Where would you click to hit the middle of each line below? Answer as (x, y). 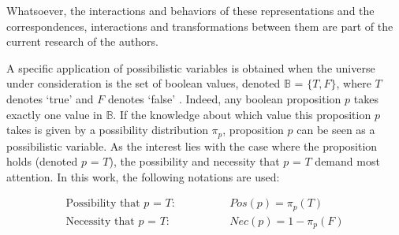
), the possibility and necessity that (194, 161)
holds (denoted (42, 161)
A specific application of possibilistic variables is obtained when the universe (191, 67)
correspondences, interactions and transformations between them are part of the (200, 26)
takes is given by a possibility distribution (107, 130)
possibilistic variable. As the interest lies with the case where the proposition (192, 145)
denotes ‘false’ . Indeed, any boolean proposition (224, 98)
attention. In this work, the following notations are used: (143, 176)
